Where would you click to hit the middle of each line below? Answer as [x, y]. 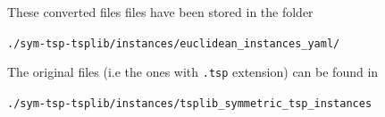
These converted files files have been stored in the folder [160, 12]
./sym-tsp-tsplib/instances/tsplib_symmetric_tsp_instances [190, 103]
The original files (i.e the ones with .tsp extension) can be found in [193, 72]
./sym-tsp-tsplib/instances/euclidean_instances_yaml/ [174, 43]
